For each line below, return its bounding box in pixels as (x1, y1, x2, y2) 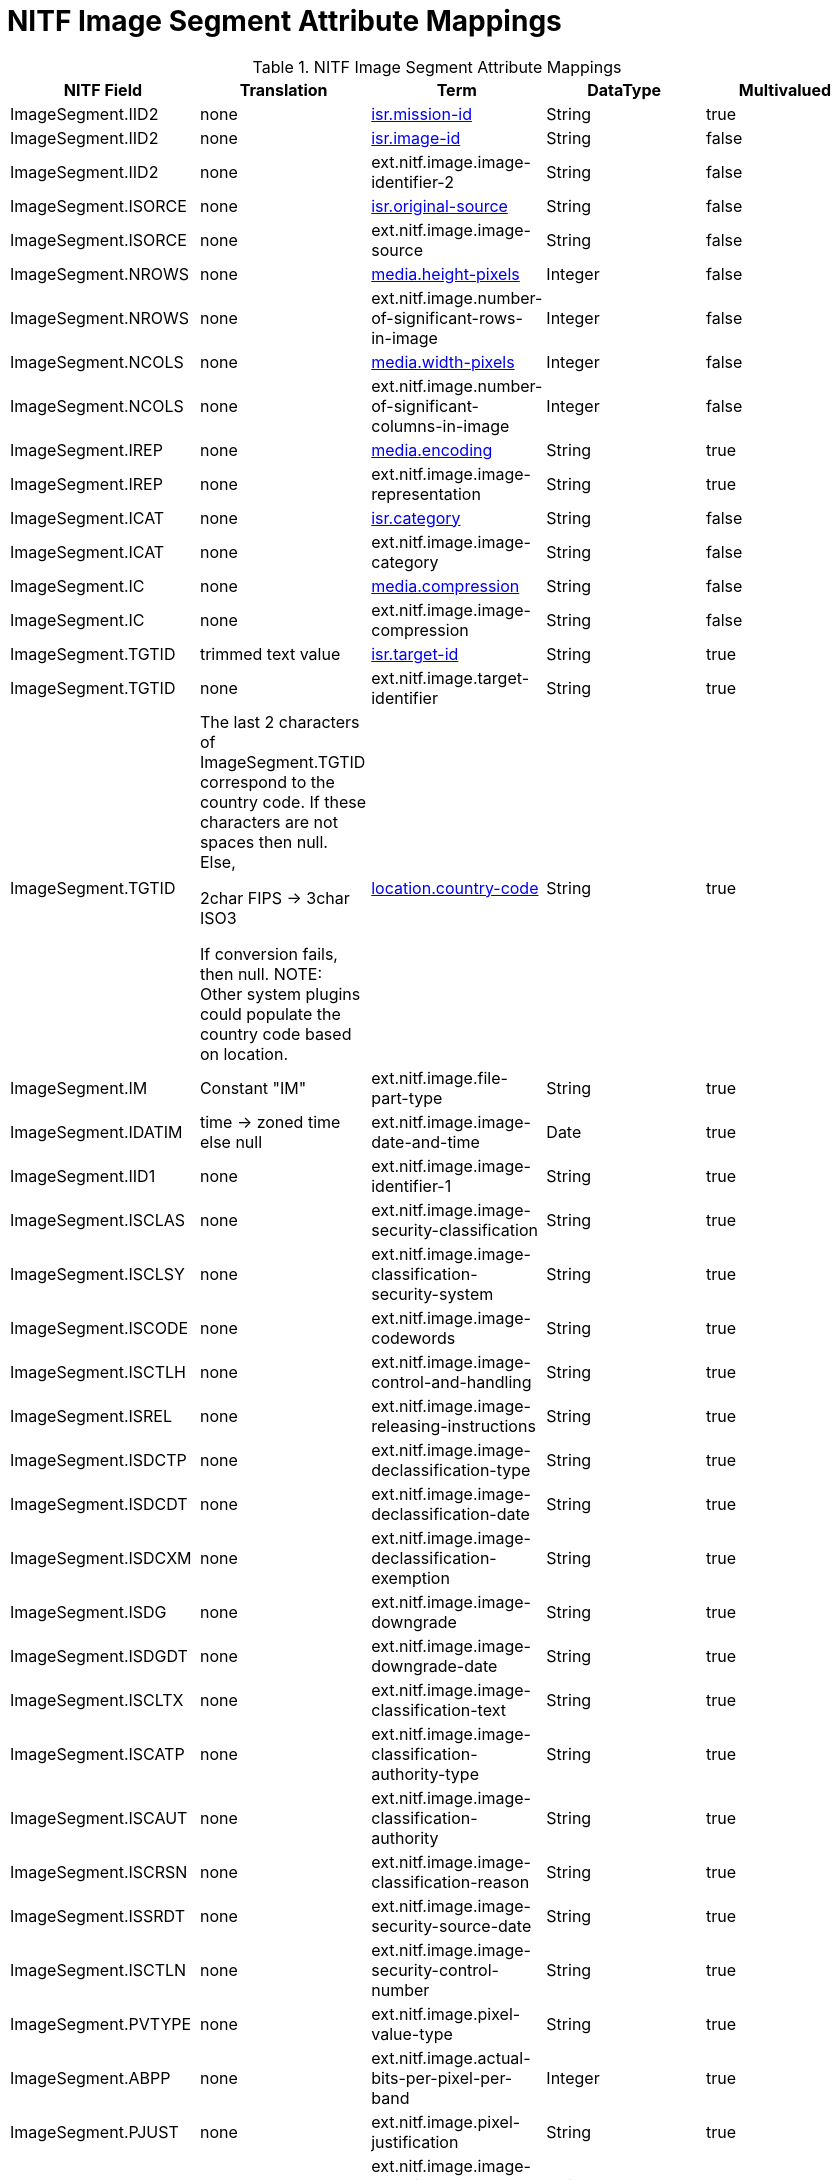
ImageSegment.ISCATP (10, 1743, 185, 1764)
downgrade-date (371, 1655, 498, 1676)
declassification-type (371, 1459, 531, 1480)
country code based (199, 1023, 352, 1044)
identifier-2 (371, 171, 454, 192)
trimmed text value (199, 643, 341, 664)
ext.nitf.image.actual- (371, 2047, 531, 2068)
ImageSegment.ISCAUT (10, 1807, 188, 1828)
